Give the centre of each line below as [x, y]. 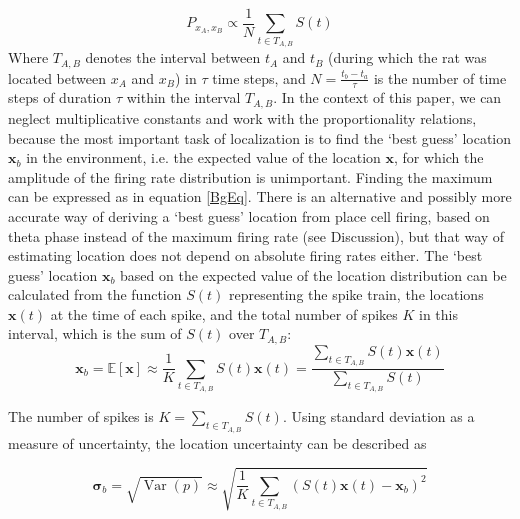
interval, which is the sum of [95, 333]
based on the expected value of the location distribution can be [313, 274]
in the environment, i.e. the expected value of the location [203, 157]
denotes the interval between [173, 57]
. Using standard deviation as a [378, 416]
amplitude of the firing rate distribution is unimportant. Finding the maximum [250, 176]
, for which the [439, 157]
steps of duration [60, 97]
